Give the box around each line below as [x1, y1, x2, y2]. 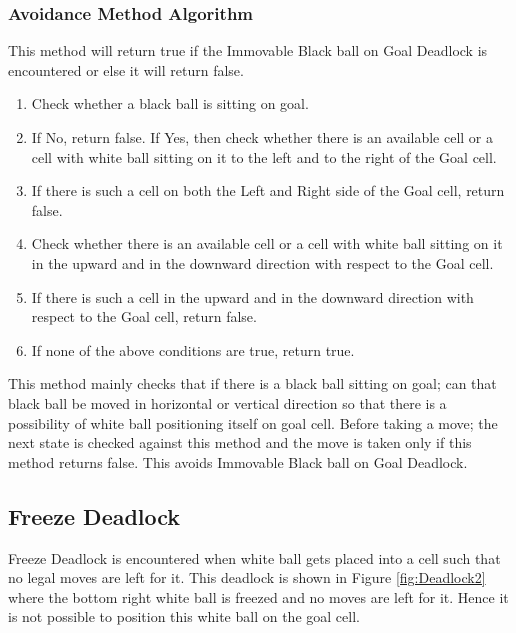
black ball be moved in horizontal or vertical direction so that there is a [8, 392, 447, 413]
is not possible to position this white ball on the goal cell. [8, 606, 360, 627]
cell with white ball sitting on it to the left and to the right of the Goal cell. [31, 146, 497, 167]
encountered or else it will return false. [8, 59, 244, 80]
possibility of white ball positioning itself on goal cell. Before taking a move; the [8, 412, 498, 433]
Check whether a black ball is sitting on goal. [31, 93, 309, 114]
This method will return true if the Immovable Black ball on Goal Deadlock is [8, 40, 488, 61]
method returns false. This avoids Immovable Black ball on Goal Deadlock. [8, 451, 468, 472]
